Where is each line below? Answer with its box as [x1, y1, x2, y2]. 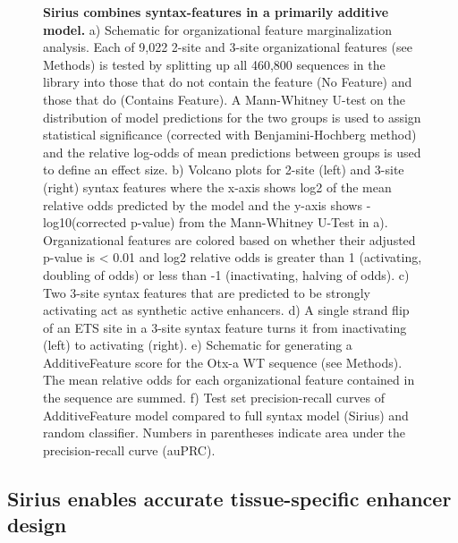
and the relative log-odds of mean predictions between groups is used [43, 142, 421, 161]
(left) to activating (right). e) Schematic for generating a [43, 335, 352, 354]
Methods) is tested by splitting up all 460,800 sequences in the [43, 55, 386, 73]
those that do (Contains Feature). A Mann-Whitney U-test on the [43, 89, 405, 108]
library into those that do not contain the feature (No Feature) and [43, 72, 412, 91]
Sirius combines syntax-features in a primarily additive [43, 3, 389, 21]
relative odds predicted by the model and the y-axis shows [43, 195, 362, 214]
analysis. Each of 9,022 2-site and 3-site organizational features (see [43, 38, 412, 56]
